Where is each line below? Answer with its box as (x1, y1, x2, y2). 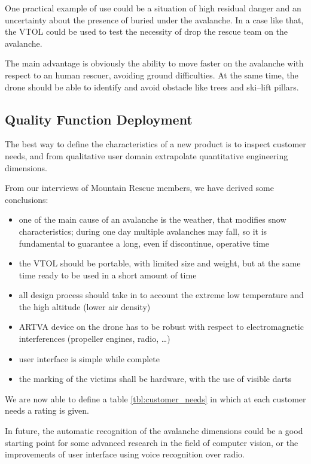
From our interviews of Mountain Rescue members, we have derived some (5, 181, 275, 194)
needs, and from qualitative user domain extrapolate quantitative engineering (5, 149, 288, 162)
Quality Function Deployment (5, 110, 193, 128)
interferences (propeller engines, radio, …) (19, 332, 170, 345)
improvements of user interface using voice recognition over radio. (5, 448, 245, 460)
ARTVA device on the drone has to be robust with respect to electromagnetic (19, 320, 304, 333)
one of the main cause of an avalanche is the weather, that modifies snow (19, 213, 286, 226)
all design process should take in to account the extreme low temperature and (19, 289, 304, 301)
